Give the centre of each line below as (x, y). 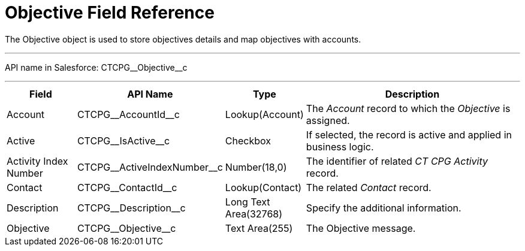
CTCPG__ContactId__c (127, 187)
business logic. (340, 146)
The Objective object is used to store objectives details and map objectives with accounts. (183, 39)
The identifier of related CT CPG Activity (397, 161)
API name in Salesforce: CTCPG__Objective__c (96, 67)
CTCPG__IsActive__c (123, 140)
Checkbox (248, 140)
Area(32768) (254, 214)
